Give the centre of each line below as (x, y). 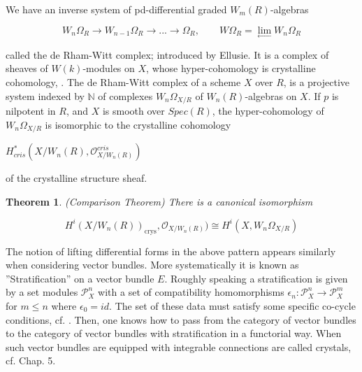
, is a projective (317, 82)
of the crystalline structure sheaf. (77, 178)
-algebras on (271, 95)
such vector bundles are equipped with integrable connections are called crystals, (179, 346)
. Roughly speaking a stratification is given (256, 278)
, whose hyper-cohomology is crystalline (231, 68)
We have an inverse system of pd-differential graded (116, 9)
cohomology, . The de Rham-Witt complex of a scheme (123, 82)
